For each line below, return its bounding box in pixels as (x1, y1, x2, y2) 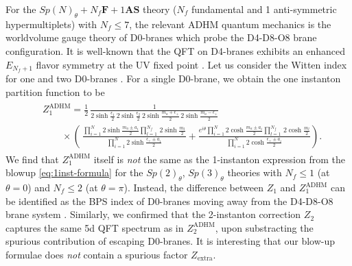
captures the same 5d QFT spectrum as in (5, 220, 184, 234)
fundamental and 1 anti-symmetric (191, 2, 337, 16)
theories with (227, 165, 282, 180)
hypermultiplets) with (5, 16, 97, 31)
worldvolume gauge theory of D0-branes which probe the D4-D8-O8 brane (5, 30, 317, 45)
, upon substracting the (215, 220, 314, 234)
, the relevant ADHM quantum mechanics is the (129, 16, 331, 31)
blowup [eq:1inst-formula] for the (5, 165, 143, 180)
